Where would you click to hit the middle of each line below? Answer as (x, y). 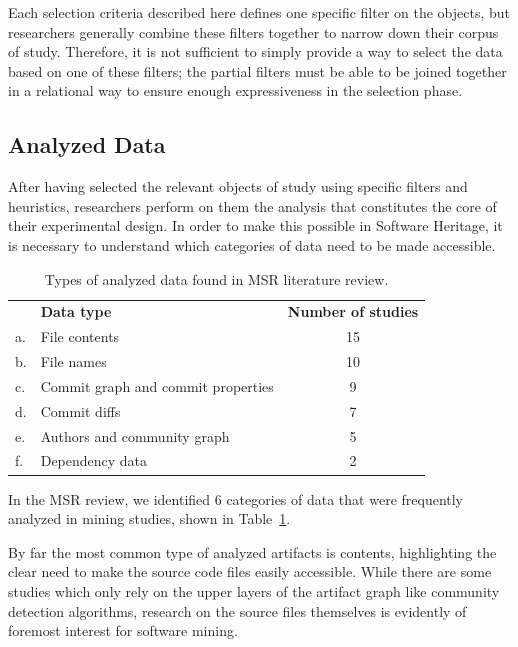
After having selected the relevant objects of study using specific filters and (238, 186)
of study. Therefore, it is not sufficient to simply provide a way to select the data (255, 51)
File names (73, 361)
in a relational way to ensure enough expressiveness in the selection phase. (235, 90)
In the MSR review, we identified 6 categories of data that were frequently (236, 498)
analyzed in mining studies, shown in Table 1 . (149, 518)
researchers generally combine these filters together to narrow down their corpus (253, 31)
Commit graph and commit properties (157, 385)
